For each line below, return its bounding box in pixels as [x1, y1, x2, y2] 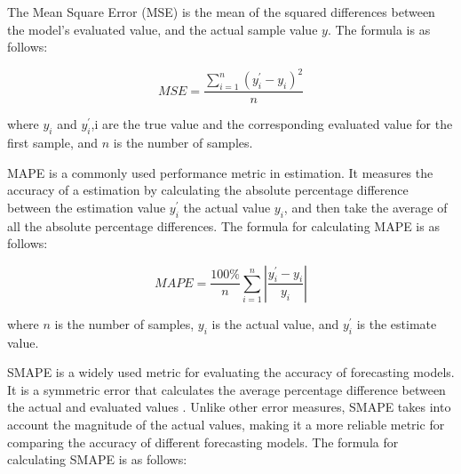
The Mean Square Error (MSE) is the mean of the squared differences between [7, 3, 435, 20]
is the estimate [356, 314, 437, 333]
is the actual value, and [211, 314, 339, 333]
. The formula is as [327, 20, 431, 38]
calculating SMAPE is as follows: [7, 450, 187, 469]
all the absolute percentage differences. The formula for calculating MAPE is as [7, 216, 440, 235]
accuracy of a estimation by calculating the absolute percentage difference [7, 181, 409, 199]
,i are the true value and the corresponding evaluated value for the [91, 115, 453, 133]
